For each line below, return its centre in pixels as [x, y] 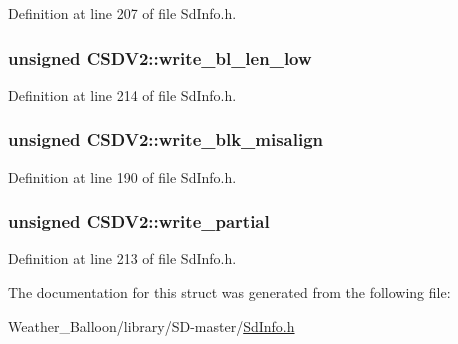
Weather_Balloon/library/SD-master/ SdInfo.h [151, 325]
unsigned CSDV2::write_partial [139, 221]
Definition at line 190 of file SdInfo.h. [122, 176]
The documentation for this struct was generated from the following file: [229, 292]
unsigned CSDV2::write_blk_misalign [166, 139]
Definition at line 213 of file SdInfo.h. [122, 258]
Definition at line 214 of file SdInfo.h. [122, 94]
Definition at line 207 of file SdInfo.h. [122, 13]
